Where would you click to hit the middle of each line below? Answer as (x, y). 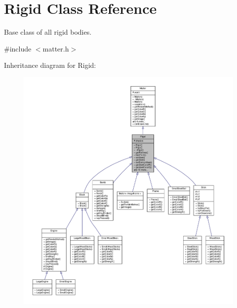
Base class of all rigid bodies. (48, 32)
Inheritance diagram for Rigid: (50, 65)
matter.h (56, 48)
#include (18, 48)
